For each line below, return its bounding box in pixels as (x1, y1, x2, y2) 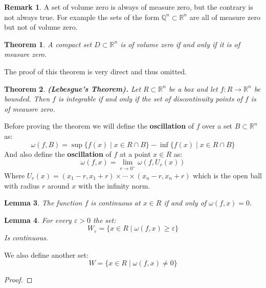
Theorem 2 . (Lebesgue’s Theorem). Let (4, 83, 141, 94)
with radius (4, 180, 40, 191)
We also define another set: (4, 249, 89, 260)
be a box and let (168, 83, 218, 94)
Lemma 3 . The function (4, 197, 82, 208)
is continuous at (91, 197, 141, 208)
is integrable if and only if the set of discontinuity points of (58, 93, 242, 104)
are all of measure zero (189, 11, 260, 22)
